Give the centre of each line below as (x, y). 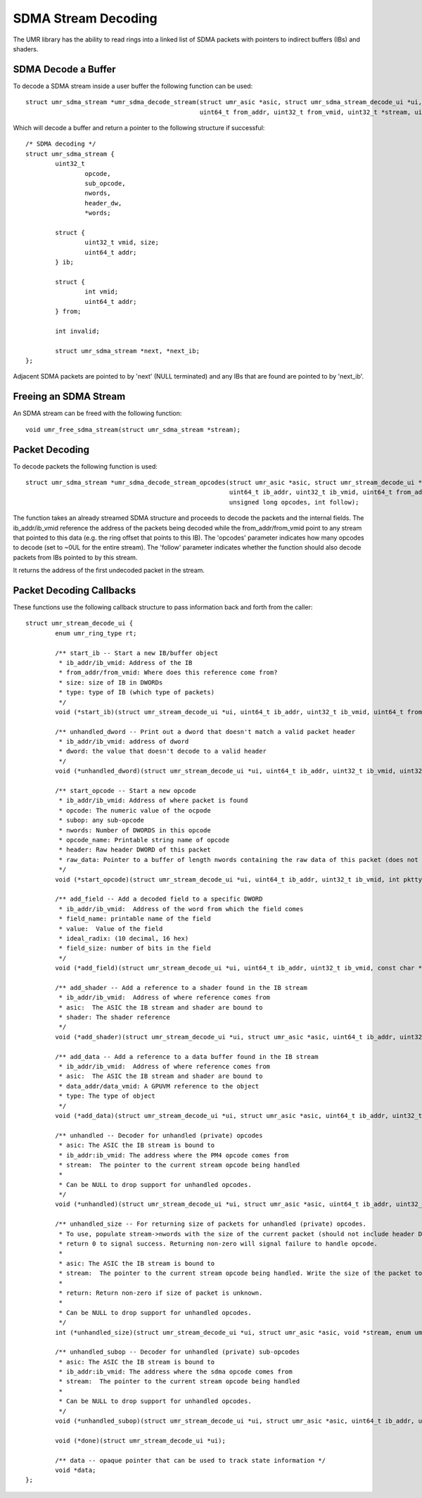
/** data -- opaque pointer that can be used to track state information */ (191, 1460)
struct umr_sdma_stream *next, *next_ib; (128, 351)
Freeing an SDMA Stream (69, 396)
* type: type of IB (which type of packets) (136, 692)
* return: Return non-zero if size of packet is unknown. (161, 1293)
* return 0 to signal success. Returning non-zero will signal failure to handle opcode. (218, 1244)
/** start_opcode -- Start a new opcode (126, 791)
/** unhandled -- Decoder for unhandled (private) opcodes (159, 1135)
